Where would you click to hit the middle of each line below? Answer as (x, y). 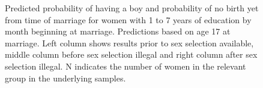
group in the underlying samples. (65, 78)
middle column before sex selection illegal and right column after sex (131, 54)
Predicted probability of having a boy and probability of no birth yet (132, 8)
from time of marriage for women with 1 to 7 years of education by (128, 19)
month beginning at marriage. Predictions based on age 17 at (118, 31)
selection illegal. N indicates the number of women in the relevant (125, 66)
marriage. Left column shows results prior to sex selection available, (129, 43)
